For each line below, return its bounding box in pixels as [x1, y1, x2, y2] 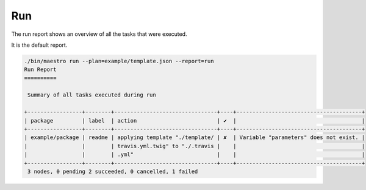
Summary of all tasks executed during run [27, 92, 157, 98]
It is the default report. [11, 41, 68, 49]
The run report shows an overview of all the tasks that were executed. [11, 30, 187, 38]
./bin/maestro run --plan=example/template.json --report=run [24, 58, 214, 64]
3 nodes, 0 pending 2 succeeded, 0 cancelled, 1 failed [27, 168, 198, 175]
